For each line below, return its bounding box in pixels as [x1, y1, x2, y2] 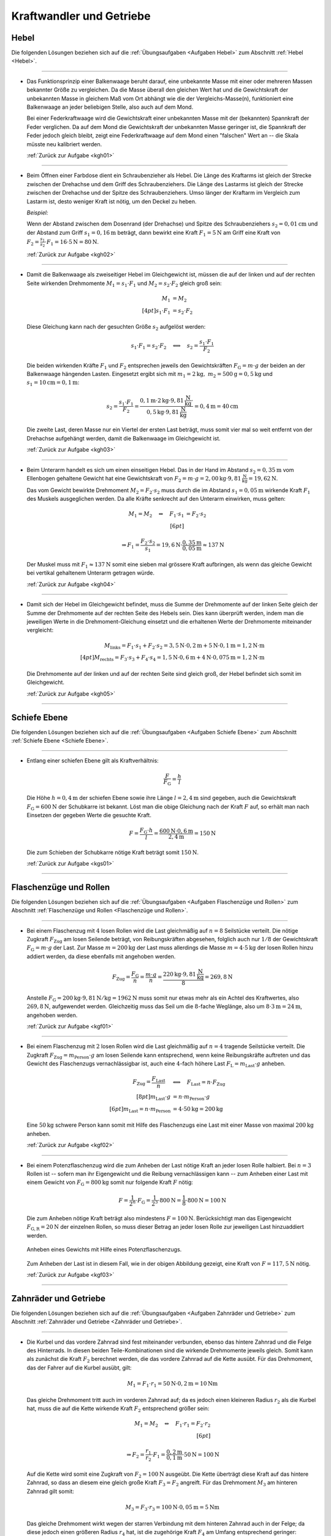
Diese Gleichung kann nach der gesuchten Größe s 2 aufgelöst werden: [26, 323, 206, 332]
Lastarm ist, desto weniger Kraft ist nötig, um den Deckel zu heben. [26, 197, 197, 205]
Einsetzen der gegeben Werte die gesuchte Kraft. [26, 811, 151, 818]
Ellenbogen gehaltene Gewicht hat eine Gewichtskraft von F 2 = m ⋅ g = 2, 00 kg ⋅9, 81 [26, 474, 242, 484]
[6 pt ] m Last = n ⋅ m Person [109, 1105, 171, 1114]
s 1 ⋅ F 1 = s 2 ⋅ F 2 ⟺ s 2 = [131, 342, 199, 351]
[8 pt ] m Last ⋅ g [136, 1094, 171, 1102]
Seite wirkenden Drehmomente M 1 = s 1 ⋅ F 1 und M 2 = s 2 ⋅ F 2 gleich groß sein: [26, 280, 222, 288]
